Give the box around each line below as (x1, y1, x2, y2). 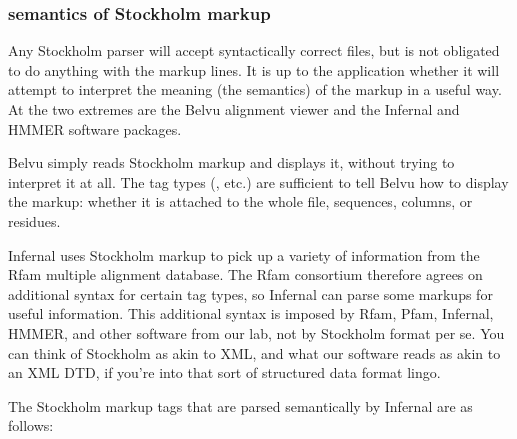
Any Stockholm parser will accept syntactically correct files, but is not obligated (8, 40, 500, 61)
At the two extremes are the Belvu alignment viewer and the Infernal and (8, 99, 460, 119)
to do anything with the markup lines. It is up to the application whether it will (8, 59, 500, 80)
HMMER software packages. (8, 118, 182, 139)
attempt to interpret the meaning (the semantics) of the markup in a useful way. (8, 79, 502, 100)
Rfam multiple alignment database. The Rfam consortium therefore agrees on (8, 264, 483, 285)
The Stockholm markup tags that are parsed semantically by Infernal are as (8, 395, 473, 416)
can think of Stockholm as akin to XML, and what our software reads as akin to (8, 342, 501, 363)
